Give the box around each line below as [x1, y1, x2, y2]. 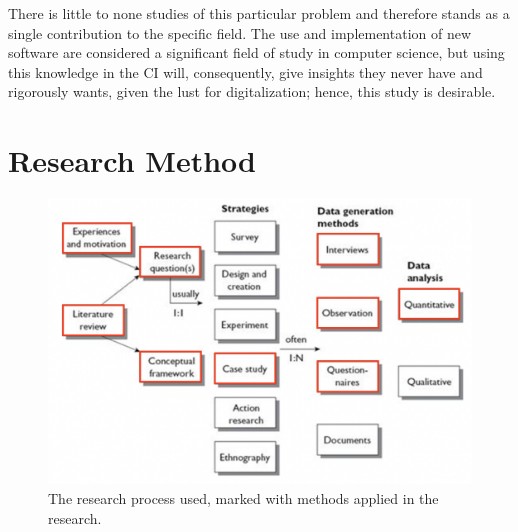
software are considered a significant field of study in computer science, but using [8, 42, 505, 63]
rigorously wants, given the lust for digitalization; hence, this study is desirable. [8, 81, 496, 102]
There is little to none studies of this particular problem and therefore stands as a [8, 3, 510, 23]
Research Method [8, 140, 256, 181]
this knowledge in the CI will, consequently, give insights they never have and [8, 61, 483, 82]
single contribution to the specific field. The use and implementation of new [8, 22, 472, 43]
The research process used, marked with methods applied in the [48, 487, 439, 508]
